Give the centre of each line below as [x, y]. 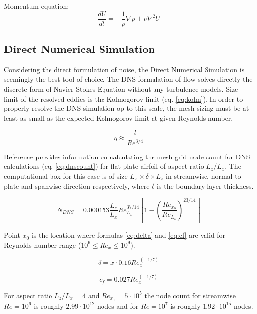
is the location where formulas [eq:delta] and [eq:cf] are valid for [128, 235]
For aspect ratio [28, 295]
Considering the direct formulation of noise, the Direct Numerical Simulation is [124, 69]
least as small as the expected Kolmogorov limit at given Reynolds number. [119, 118]
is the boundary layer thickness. [205, 185]
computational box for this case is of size [66, 176]
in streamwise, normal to [204, 176]
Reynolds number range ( [43, 244]
